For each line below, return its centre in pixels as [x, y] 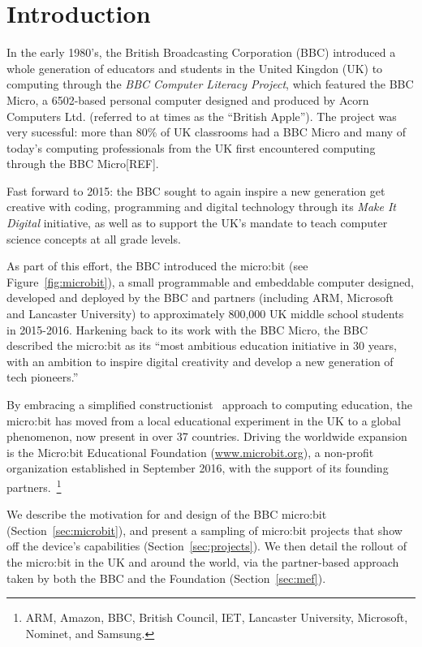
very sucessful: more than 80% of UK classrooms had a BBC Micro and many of [207, 132]
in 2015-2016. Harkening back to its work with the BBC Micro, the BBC [187, 329]
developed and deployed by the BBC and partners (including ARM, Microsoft [200, 298]
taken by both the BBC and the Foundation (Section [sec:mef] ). [166, 578]
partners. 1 [34, 485]
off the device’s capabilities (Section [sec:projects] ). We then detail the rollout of [207, 546]
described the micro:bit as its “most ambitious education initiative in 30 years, [202, 345]
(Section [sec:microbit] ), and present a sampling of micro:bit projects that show [205, 530]
